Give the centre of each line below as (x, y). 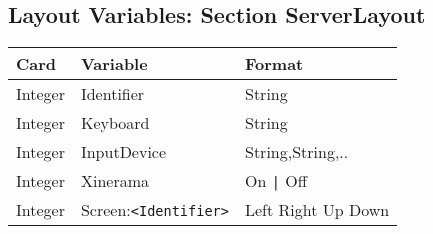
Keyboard (115, 123)
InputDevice (123, 152)
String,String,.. (296, 152)
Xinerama (114, 181)
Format (274, 64)
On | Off (275, 181)
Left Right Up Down (317, 210)
